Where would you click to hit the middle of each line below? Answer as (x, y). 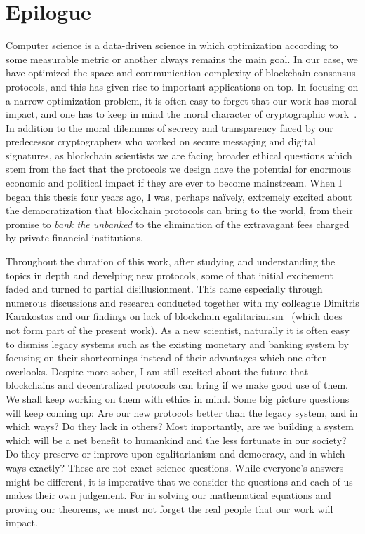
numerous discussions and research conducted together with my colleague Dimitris (182, 302)
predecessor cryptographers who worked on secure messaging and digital (161, 141)
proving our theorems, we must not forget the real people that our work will (170, 508)
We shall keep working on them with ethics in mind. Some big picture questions (178, 398)
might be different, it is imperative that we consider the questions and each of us (179, 481)
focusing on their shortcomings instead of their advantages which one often (167, 358)
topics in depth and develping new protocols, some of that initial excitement (170, 275)
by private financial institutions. (74, 238)
